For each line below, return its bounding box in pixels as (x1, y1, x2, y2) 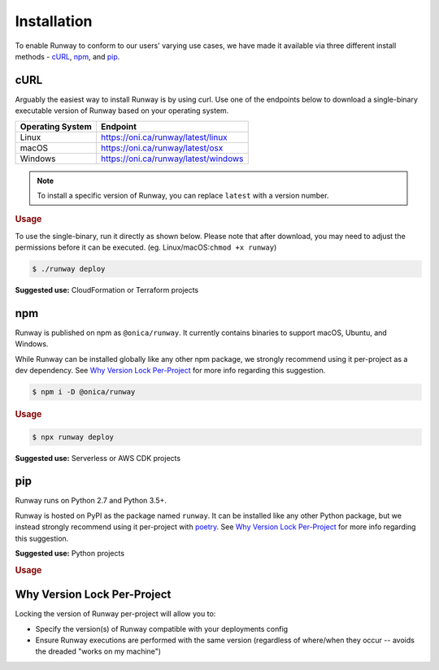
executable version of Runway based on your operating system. (15, 106, 229, 115)
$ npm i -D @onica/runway (32, 387, 136, 397)
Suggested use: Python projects (15, 549, 125, 558)
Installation (15, 12, 93, 30)
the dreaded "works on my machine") (35, 646, 162, 656)
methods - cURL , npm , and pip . (15, 51, 120, 61)
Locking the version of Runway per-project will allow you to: (15, 609, 216, 619)
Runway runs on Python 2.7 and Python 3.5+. (15, 496, 167, 506)
